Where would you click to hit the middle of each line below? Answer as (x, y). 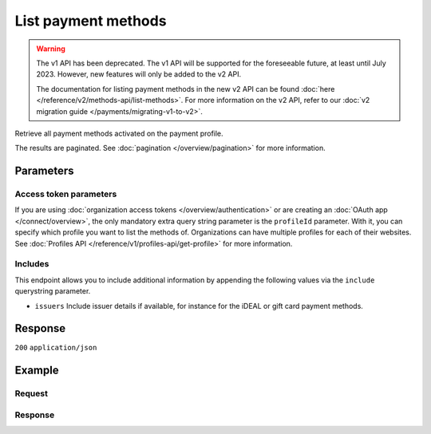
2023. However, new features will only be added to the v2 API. (139, 74)
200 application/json (56, 348)
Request (31, 393)
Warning (51, 49)
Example (37, 371)
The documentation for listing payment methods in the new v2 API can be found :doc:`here (186, 89)
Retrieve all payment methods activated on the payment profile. (119, 133)
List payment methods (91, 21)
